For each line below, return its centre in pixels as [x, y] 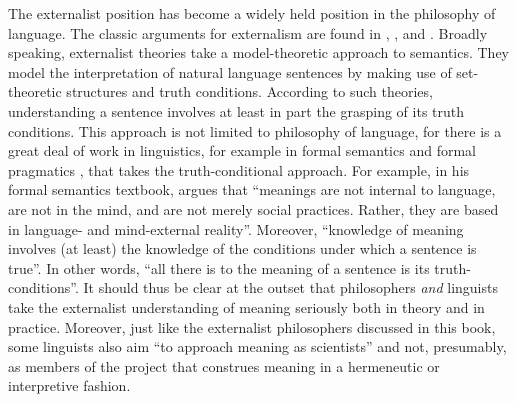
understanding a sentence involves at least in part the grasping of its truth [236, 110]
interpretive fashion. [69, 385]
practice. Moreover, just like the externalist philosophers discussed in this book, [252, 326]
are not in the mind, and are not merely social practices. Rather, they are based [253, 208]
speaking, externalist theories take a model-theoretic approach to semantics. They [259, 52]
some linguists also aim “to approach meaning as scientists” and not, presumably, [257, 346]
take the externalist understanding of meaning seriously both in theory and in [246, 306]
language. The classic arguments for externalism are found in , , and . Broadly [248, 32]
